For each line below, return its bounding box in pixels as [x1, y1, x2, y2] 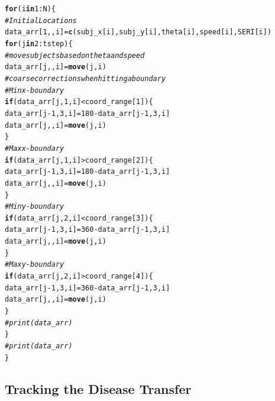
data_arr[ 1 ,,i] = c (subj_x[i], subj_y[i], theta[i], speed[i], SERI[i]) [5, 28, 272, 37]
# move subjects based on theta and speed [5, 51, 145, 60]
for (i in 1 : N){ [5, 5, 56, 13]
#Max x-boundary [5, 144, 64, 153]
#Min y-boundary [5, 202, 64, 211]
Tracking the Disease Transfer [5, 379, 192, 397]
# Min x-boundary [5, 86, 64, 95]
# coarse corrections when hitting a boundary [5, 74, 166, 83]
